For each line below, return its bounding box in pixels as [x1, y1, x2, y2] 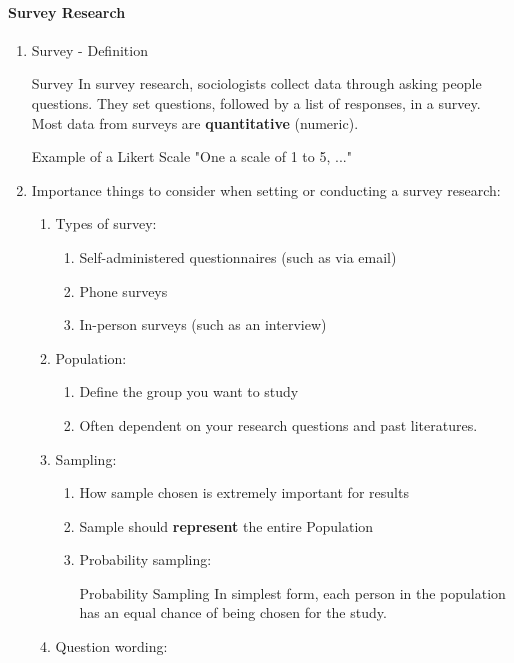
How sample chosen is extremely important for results [79, 482, 409, 503]
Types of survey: [55, 213, 157, 234]
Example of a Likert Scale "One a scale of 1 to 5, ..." [31, 146, 352, 167]
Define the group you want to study [79, 381, 299, 402]
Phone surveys [79, 280, 168, 301]
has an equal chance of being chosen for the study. [79, 602, 387, 623]
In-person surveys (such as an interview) [79, 314, 327, 335]
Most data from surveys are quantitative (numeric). [31, 112, 359, 133]
